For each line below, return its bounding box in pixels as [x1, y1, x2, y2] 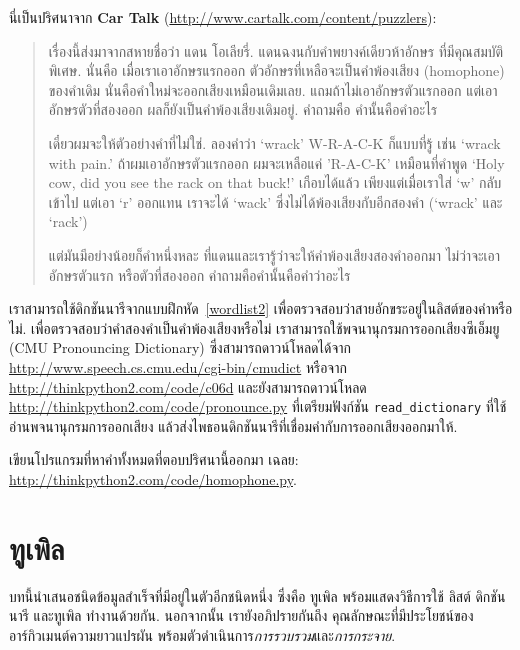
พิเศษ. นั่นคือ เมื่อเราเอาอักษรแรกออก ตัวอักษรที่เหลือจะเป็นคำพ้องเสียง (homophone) [48, 60, 505, 81]
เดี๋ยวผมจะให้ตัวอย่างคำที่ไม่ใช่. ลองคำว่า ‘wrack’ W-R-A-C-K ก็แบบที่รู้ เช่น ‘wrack [48, 132, 501, 153]
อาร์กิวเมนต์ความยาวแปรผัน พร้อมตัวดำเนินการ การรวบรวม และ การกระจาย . [9, 624, 396, 645]
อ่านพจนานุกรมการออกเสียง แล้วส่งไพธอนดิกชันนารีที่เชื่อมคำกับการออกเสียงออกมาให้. [9, 415, 458, 436]
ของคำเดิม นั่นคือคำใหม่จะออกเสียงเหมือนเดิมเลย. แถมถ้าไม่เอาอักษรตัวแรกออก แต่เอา [48, 79, 498, 100]
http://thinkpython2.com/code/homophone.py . [9, 468, 297, 489]
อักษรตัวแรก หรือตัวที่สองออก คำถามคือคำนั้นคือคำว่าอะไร [48, 264, 351, 285]
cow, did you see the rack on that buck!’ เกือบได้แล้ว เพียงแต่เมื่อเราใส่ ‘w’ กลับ [48, 172, 502, 193]
